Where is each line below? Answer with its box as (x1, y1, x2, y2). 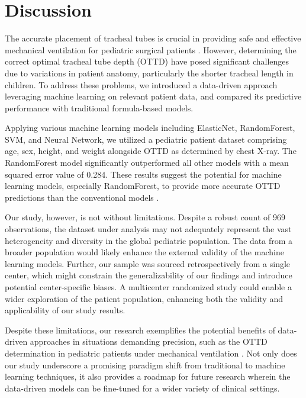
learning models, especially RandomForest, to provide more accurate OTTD (5, 179, 281, 192)
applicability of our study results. (5, 304, 125, 316)
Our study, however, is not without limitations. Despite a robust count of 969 (5, 211, 285, 223)
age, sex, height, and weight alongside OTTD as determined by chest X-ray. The (5, 145, 297, 157)
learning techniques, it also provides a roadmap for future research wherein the (5, 370, 291, 383)
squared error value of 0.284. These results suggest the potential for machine (5, 168, 282, 180)
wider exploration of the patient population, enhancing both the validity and (5, 292, 283, 304)
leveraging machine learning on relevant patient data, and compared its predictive (5, 90, 302, 102)
